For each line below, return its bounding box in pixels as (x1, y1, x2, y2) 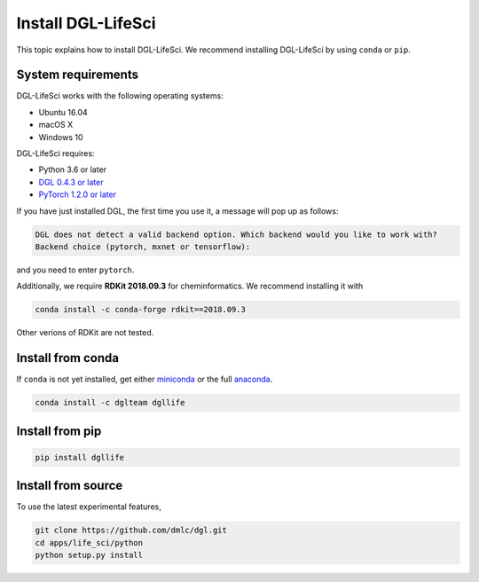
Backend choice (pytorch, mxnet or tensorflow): (35, 241, 251, 252)
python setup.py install (35, 550, 144, 561)
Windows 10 (38, 131, 83, 142)
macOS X (38, 120, 74, 130)
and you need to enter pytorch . (16, 264, 135, 275)
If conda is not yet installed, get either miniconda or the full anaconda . (16, 374, 273, 385)
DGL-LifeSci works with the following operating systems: (16, 90, 224, 101)
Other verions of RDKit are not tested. (16, 327, 154, 338)
